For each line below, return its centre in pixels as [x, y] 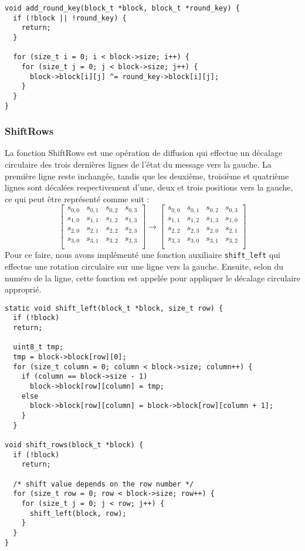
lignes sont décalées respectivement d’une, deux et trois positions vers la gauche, [149, 187]
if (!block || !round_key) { [70, 18]
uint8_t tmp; [38, 347]
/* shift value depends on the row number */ [104, 484]
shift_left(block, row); [78, 513]
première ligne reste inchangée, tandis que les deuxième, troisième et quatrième [147, 176]
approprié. [23, 289]
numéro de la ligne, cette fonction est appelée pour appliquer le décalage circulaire [152, 278]
